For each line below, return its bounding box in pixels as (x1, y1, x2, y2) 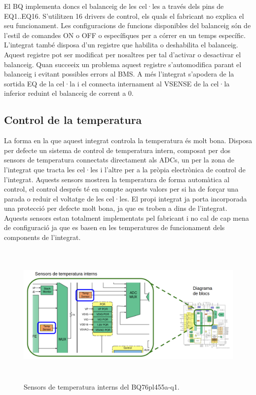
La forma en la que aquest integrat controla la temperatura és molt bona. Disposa (4, 135, 252, 146)
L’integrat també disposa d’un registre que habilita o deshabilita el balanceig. (4, 39, 238, 50)
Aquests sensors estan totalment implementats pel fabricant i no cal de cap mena (4, 212, 249, 223)
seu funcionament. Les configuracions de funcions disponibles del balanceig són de (4, 20, 251, 31)
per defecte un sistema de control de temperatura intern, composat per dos (4, 145, 231, 155)
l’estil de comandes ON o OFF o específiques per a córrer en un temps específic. (4, 30, 246, 40)
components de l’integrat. (4, 232, 81, 242)
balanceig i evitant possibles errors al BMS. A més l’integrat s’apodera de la (4, 69, 234, 79)
